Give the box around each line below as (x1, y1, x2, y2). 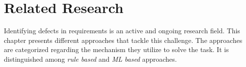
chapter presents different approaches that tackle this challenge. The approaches (4, 35, 243, 45)
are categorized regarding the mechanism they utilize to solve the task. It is (4, 44, 229, 54)
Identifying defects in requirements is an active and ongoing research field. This (4, 26, 240, 36)
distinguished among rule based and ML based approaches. (4, 54, 177, 64)
